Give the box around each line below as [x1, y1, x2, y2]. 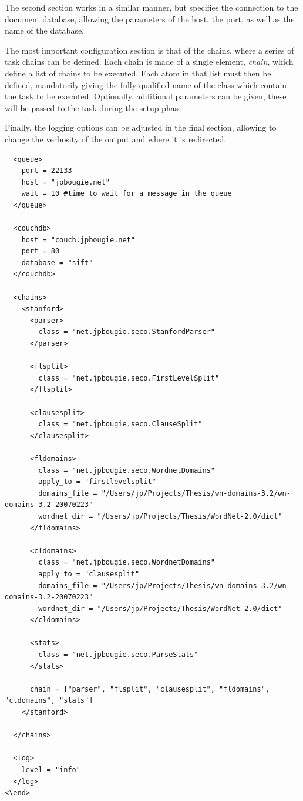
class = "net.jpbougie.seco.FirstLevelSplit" [38, 373, 220, 382]
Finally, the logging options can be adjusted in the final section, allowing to [5, 121, 277, 133]
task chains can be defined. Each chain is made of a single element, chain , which [5, 55, 294, 68]
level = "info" [21, 766, 80, 774]
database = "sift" [21, 258, 93, 267]
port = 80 [21, 247, 60, 256]
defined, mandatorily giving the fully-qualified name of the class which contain [5, 78, 287, 91]
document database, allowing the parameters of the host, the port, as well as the [5, 12, 295, 25]
